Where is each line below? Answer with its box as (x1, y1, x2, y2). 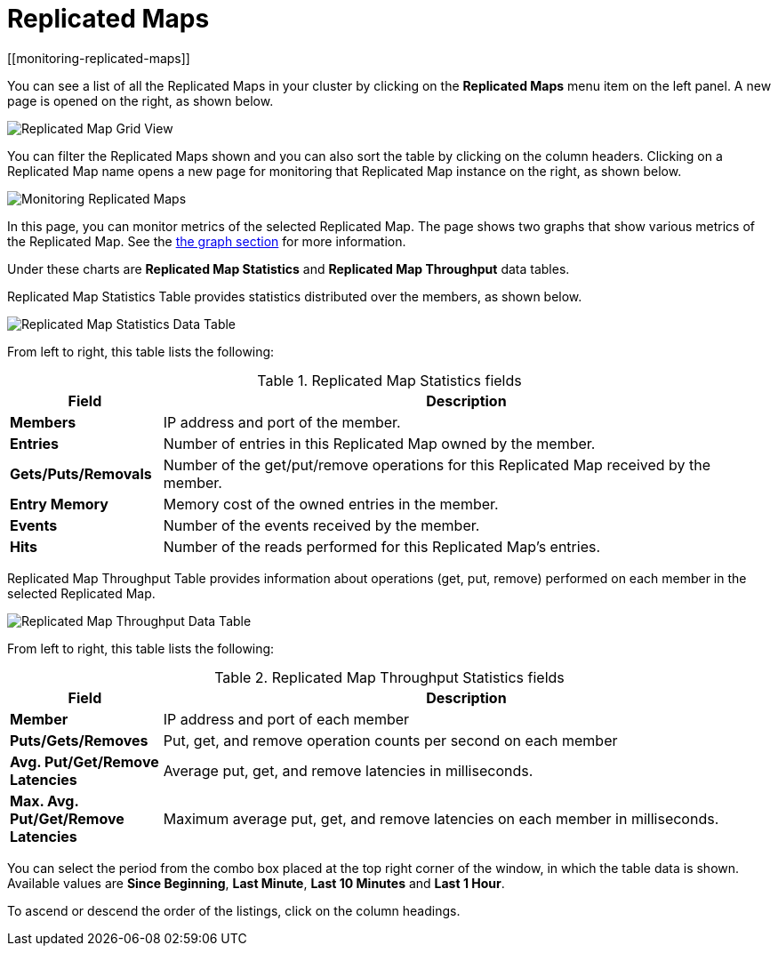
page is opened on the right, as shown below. (7, 92, 274, 108)
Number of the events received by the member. (163, 516, 480, 534)
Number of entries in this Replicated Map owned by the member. (163, 434, 596, 452)
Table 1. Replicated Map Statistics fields (257, 371, 522, 389)
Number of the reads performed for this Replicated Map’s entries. (163, 537, 601, 556)
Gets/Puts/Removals (10, 464, 152, 483)
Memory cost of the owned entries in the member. (163, 494, 499, 513)
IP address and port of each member (163, 709, 410, 728)
